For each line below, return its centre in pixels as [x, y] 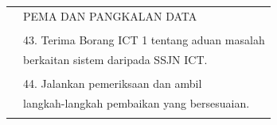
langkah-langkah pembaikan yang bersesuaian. [137, 102]
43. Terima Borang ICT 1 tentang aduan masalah [144, 39]
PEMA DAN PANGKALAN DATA [110, 15]
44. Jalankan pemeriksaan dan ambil [113, 83]
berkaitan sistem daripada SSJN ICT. [115, 59]
